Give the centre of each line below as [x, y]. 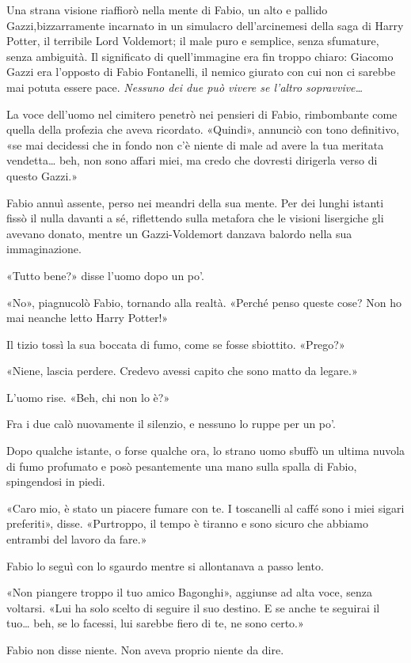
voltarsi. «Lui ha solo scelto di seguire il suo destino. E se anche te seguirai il [193, 607]
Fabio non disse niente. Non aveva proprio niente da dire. [145, 650]
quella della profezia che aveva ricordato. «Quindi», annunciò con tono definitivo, [203, 129]
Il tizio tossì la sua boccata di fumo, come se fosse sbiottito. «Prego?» [176, 344]
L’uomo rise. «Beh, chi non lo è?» [88, 397]
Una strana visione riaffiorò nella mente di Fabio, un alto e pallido [167, 9]
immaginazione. [44, 249]
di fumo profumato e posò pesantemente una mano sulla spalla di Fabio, [182, 466]
